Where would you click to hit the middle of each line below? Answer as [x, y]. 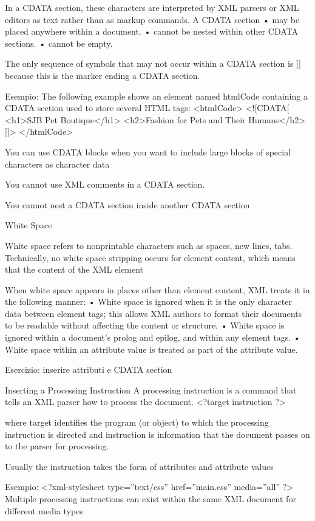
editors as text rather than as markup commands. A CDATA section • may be [152, 19]
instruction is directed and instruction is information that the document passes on [157, 434]
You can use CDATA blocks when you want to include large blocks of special [148, 152]
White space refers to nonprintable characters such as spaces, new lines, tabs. [149, 245]
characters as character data [57, 164]
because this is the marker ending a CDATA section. [103, 75]
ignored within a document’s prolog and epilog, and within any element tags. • [153, 337]
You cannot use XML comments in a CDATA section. [105, 184]
